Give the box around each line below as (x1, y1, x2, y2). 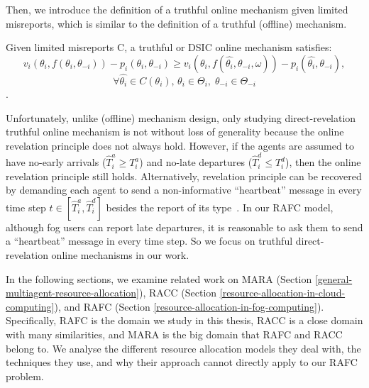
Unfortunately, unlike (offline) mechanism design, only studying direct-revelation (6, 110, 356, 125)
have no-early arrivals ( (6, 155, 106, 170)
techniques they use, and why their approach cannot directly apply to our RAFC (6, 355, 358, 370)
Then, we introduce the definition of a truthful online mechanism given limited (6, 2, 348, 16)
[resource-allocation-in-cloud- (219, 285, 346, 300)
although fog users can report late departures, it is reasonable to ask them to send (6, 219, 363, 234)
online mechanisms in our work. (51, 248, 189, 262)
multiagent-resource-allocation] (6, 285, 139, 300)
